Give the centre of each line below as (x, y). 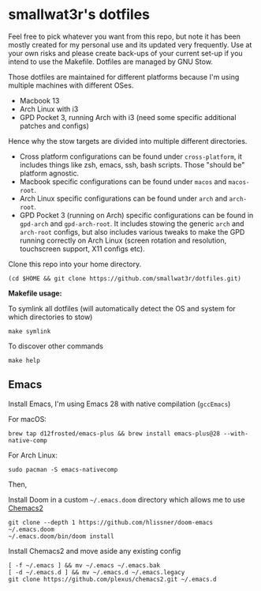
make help (24, 360)
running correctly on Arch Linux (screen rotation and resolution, (123, 240)
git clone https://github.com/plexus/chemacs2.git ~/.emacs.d (112, 579)
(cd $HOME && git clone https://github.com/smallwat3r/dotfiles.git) (125, 278)
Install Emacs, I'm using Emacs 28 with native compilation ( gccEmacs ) (119, 404)
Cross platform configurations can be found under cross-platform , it (131, 156)
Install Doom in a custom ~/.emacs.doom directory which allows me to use (127, 499)
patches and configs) (54, 126)
